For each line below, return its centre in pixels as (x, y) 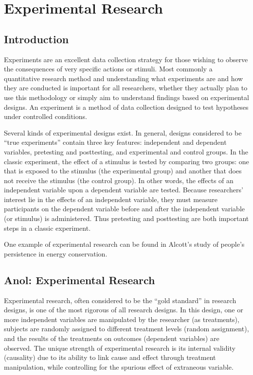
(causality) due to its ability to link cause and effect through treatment (110, 357)
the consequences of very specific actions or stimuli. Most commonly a (108, 69)
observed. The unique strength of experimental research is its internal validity (120, 348)
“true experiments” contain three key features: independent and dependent (115, 142)
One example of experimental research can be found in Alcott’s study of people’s (124, 244)
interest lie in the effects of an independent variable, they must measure (111, 199)
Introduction (36, 39)
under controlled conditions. (45, 116)
